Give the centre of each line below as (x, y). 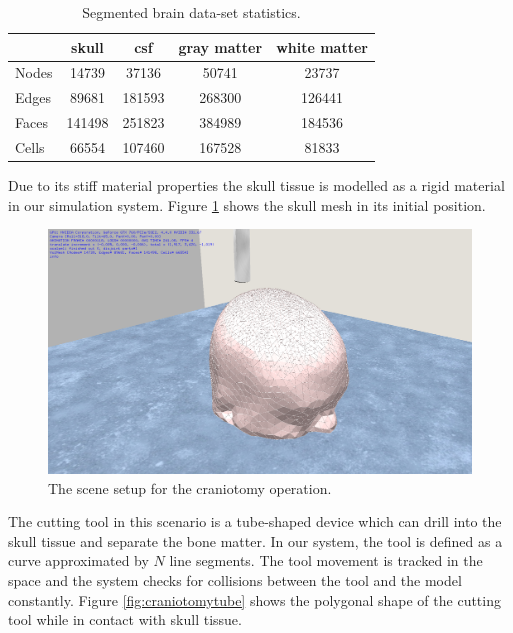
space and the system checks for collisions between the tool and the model (235, 579)
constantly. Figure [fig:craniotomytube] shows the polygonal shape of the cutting (254, 599)
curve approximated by (78, 560)
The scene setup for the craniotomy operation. (190, 487)
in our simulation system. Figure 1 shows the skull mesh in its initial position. (247, 204)
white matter (322, 46)
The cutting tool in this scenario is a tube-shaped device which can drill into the (255, 521)
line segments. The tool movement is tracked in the (326, 560)
